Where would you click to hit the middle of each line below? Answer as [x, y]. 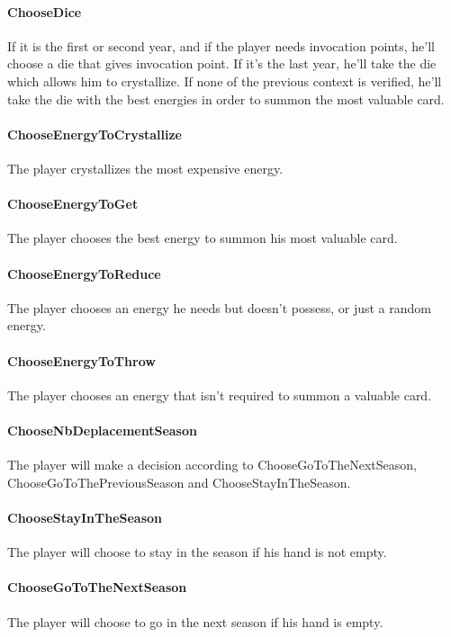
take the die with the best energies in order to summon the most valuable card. [226, 99]
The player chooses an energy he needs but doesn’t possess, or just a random [219, 307]
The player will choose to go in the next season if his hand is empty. [195, 621]
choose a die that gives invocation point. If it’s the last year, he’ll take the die [222, 63]
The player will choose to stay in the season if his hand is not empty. [197, 552]
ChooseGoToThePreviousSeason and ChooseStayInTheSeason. [179, 482]
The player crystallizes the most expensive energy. [145, 168]
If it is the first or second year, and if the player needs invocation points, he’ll [221, 45]
